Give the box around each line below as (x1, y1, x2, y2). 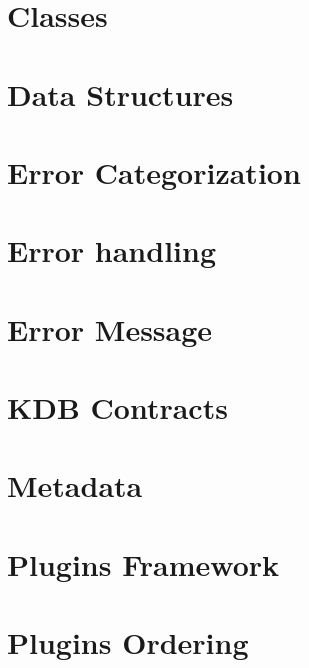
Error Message (7, 308, 213, 349)
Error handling (7, 230, 216, 271)
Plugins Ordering (7, 622, 249, 663)
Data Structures (7, 73, 234, 114)
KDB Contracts (7, 387, 228, 428)
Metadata (7, 465, 143, 506)
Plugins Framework (7, 543, 280, 584)
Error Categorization (7, 151, 301, 192)
